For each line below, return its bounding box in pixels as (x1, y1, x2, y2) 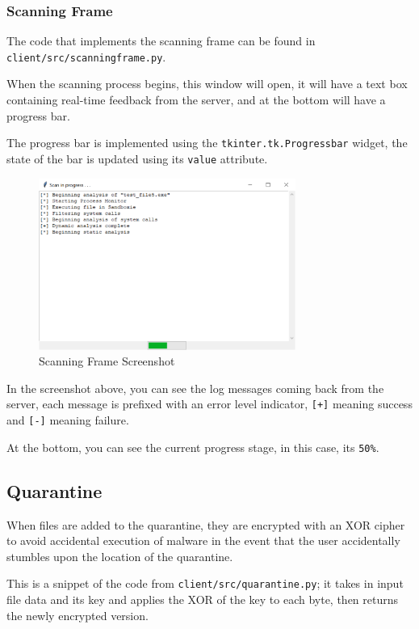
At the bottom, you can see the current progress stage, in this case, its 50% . (6, 438, 379, 455)
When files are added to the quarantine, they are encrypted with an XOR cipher (6, 516, 405, 533)
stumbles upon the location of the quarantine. (6, 547, 233, 564)
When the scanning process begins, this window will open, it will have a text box (6, 75, 408, 92)
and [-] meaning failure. (6, 412, 129, 428)
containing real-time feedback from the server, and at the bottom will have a (6, 91, 386, 108)
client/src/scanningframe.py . (6, 48, 166, 65)
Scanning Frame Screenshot (39, 352, 175, 369)
